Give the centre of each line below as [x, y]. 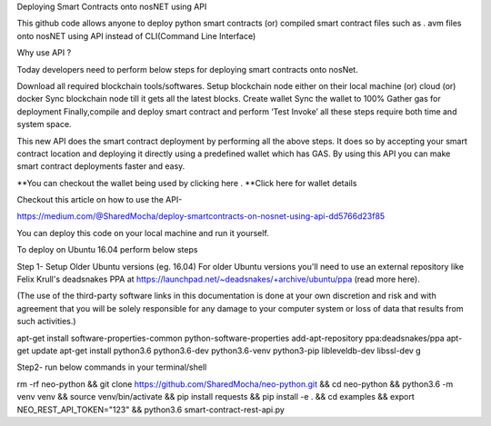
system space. [44, 124]
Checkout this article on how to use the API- [100, 200]
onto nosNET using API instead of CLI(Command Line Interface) [136, 35]
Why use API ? [44, 53]
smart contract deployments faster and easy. [101, 166]
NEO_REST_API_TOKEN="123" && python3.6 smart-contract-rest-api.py [151, 410]
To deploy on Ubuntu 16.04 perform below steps [107, 250]
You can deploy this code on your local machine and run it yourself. [143, 233]
